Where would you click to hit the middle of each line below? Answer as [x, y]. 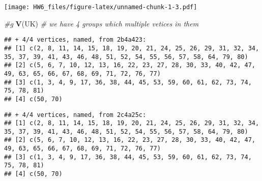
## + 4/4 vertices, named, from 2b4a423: [75, 40]
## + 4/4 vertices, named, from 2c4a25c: [75, 115]
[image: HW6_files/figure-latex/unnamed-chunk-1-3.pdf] [101, 7]
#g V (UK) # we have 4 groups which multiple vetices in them [101, 23]
